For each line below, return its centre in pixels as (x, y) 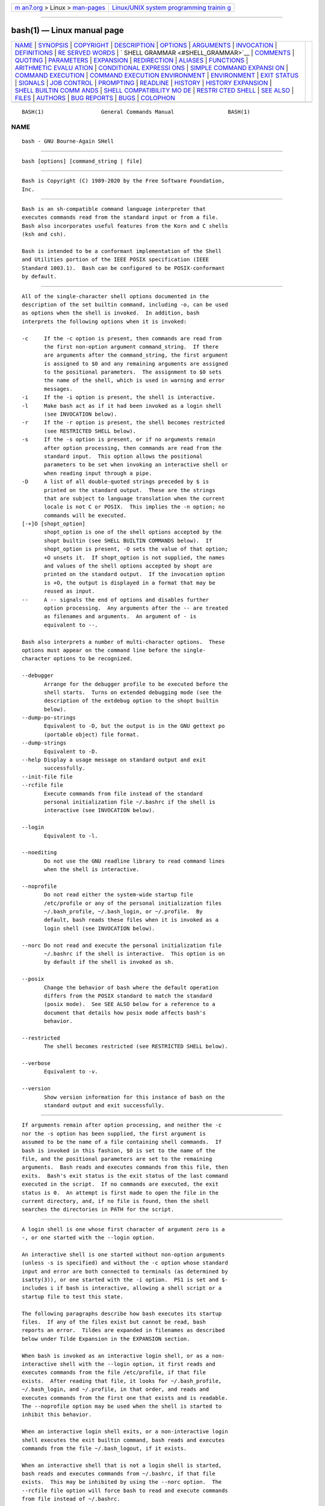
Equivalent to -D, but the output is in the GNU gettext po (135, 726)
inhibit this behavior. (57, 1415)
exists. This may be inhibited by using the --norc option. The (122, 1482)
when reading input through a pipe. (98, 473)
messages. (58, 389)
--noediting (39, 853)
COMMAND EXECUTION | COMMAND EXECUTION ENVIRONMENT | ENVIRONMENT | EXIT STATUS (157, 75)
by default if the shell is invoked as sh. (109, 962)
